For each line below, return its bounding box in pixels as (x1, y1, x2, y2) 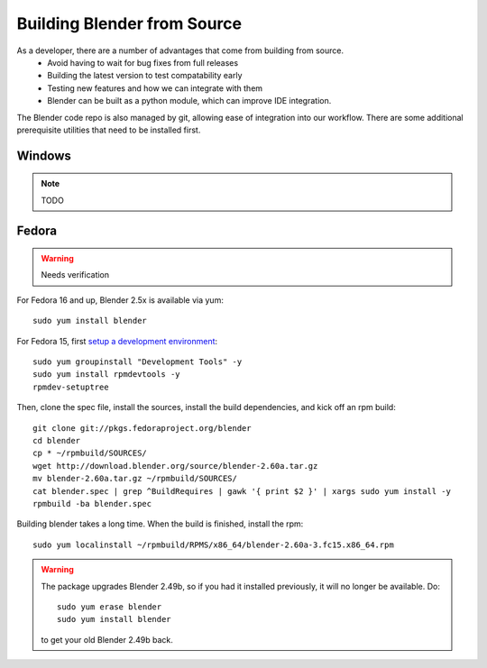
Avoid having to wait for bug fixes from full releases (47, 57, 239, 68)
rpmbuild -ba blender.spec (32, 499, 152, 508)
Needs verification (41, 270, 110, 280)
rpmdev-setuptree (32, 381, 109, 392)
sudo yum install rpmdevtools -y (32, 370, 180, 380)
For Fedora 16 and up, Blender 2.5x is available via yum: (16, 294, 225, 306)
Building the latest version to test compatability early (47, 70, 243, 81)
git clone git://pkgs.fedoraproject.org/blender (32, 423, 252, 433)
